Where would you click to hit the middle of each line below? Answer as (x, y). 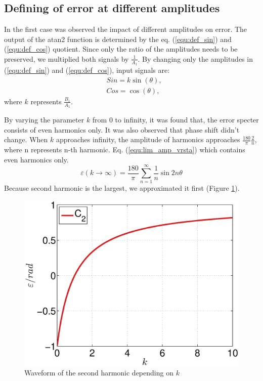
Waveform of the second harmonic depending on (99, 372)
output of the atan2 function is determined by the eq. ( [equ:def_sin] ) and (118, 39)
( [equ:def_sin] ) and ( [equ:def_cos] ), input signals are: (87, 70)
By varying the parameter (44, 120)
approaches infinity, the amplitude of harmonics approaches (148, 139)
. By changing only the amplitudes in (195, 58)
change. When (26, 139)
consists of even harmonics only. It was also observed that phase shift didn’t (122, 129)
